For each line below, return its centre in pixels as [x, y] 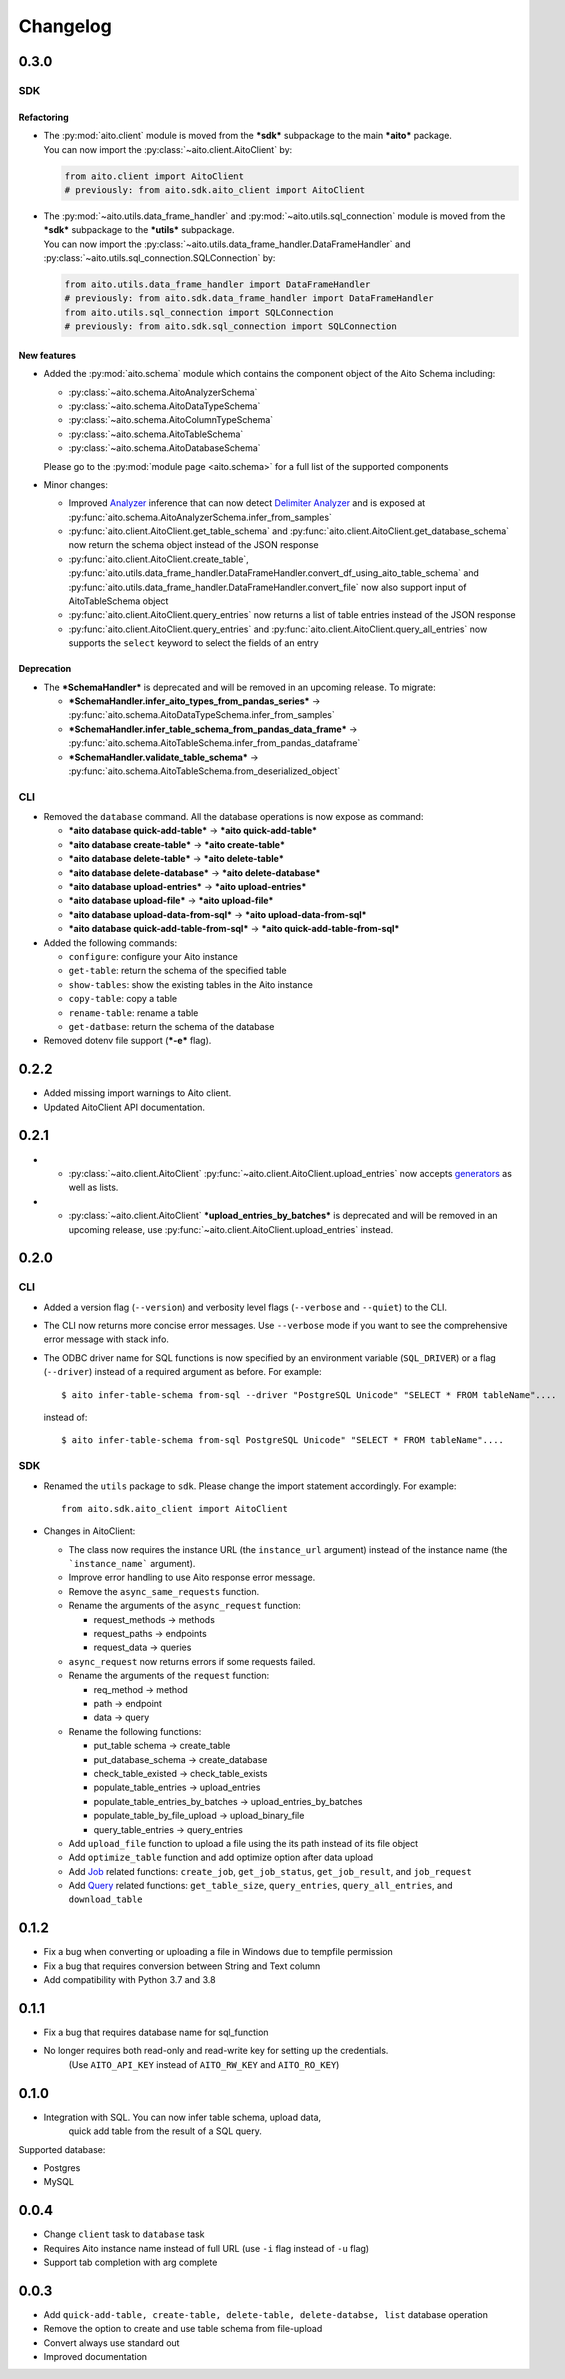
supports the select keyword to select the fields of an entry [193, 643]
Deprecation [45, 669]
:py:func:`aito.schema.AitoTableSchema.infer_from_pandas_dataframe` [214, 743]
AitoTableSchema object [118, 601]
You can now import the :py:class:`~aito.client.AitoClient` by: [168, 149]
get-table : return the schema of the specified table [177, 971]
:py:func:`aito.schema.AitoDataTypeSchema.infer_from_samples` [201, 715]
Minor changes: [76, 484]
